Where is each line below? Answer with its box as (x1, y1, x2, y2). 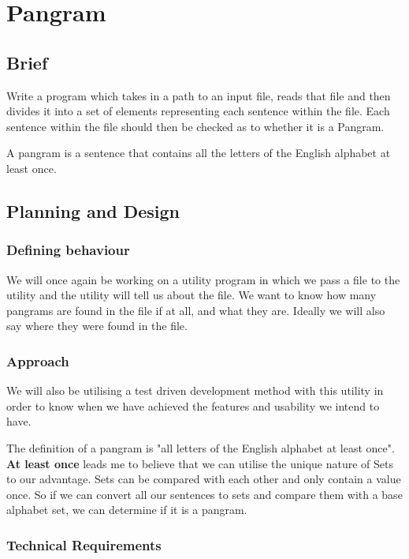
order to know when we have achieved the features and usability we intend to (6, 397, 380, 414)
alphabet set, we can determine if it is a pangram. (6, 501, 247, 518)
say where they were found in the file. (6, 317, 188, 334)
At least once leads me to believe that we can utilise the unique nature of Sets (6, 455, 393, 471)
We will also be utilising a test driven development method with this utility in (6, 382, 384, 399)
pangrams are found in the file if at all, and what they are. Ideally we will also (6, 302, 385, 318)
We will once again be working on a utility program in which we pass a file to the (6, 271, 400, 287)
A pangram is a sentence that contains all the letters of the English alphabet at (6, 144, 391, 161)
